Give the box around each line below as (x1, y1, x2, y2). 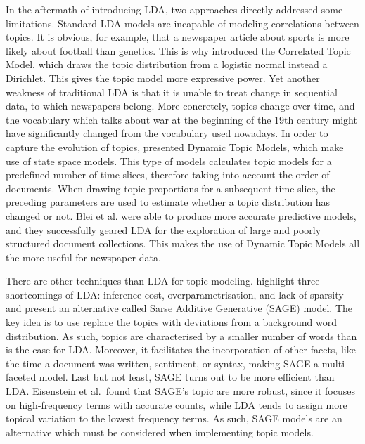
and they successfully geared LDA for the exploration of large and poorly (6, 222, 321, 237)
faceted (6, 370, 37, 384)
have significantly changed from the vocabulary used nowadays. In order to (6, 126, 328, 141)
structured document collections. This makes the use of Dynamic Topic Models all (6, 236, 360, 251)
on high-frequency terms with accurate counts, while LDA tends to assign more (6, 397, 347, 412)
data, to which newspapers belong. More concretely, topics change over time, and (6, 98, 355, 113)
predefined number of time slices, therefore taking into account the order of (6, 167, 330, 182)
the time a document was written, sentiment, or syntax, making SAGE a (6, 355, 319, 370)
